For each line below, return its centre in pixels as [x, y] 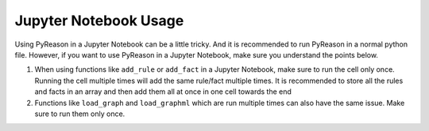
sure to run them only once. [80, 114]
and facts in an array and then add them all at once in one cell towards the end [163, 92]
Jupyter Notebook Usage [99, 21]
